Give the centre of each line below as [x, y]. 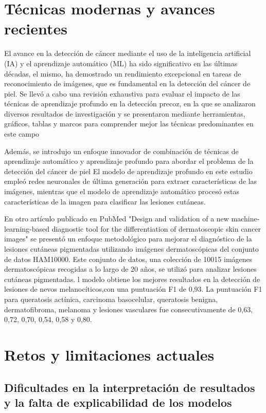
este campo [22, 134]
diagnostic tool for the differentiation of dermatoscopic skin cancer [156, 228]
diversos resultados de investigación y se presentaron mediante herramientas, [125, 113]
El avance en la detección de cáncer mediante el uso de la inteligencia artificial [128, 53]
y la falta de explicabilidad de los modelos [118, 402]
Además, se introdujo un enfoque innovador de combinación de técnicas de [121, 151]
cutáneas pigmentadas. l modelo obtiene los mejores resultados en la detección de [132, 279]
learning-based [27, 228]
